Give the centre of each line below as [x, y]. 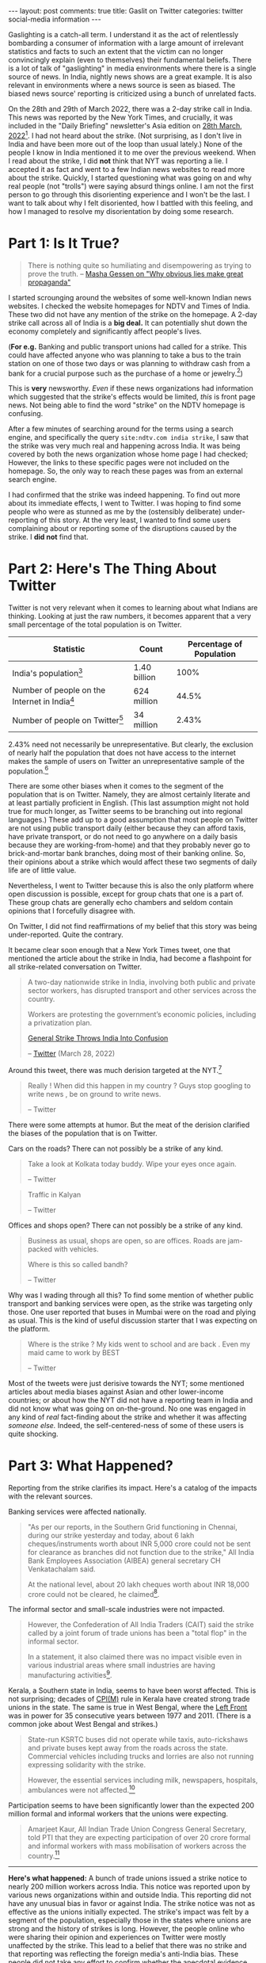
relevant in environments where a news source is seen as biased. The [122, 85]
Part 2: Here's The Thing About [112, 569]
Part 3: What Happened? [91, 1466]
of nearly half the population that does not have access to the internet [122, 752]
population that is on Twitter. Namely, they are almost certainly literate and [129, 795]
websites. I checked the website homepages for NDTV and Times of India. [129, 306]
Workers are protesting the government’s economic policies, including [142, 1014]
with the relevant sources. [51, 1496]
